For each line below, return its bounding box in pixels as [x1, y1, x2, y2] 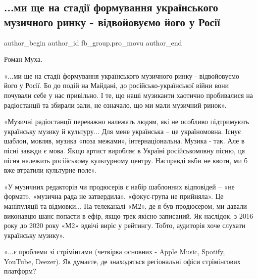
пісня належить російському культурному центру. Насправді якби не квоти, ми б [4, 155, 248, 165]
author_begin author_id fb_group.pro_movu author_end [4, 37, 182, 47]
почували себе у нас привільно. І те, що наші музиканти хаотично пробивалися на [4, 90, 253, 100]
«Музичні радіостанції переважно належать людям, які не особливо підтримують [4, 116, 249, 127]
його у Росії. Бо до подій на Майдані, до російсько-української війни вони [4, 80, 229, 91]
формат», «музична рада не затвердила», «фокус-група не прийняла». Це [4, 191, 224, 201]
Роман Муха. [4, 54, 43, 64]
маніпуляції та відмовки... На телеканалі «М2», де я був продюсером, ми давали [4, 200, 247, 211]
